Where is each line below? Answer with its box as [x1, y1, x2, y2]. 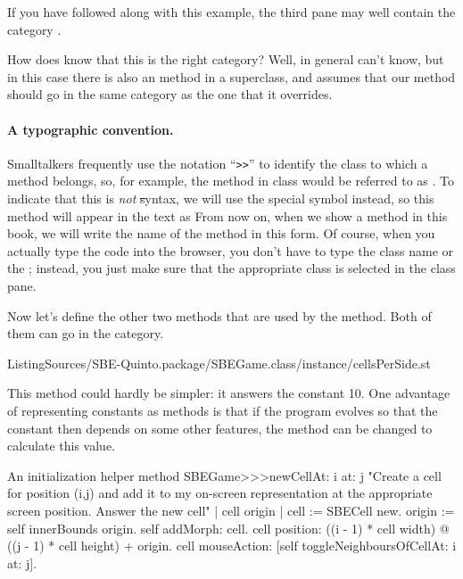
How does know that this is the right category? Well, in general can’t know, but [7, 50, 444, 69]
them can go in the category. [7, 324, 164, 343]
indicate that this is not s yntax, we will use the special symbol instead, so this [7, 189, 434, 208]
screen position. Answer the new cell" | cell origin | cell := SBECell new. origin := [7, 500, 455, 519]
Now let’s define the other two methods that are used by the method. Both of [7, 306, 432, 325]
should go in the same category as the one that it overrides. [7, 85, 333, 103]
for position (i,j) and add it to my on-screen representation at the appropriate [7, 484, 433, 502]
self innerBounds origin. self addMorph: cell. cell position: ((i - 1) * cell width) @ [7, 518, 450, 537]
